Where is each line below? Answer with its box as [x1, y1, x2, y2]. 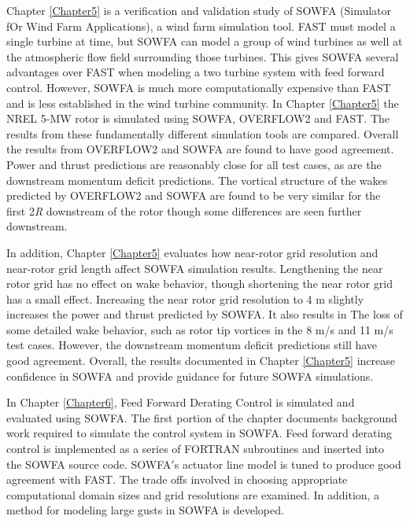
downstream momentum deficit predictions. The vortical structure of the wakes [6, 171, 388, 188]
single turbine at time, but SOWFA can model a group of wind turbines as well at [6, 33, 403, 50]
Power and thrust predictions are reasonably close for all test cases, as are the [6, 156, 382, 172]
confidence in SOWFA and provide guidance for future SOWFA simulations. [6, 367, 374, 384]
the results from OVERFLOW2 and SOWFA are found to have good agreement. [6, 141, 394, 157]
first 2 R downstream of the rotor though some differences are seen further [6, 202, 362, 219]
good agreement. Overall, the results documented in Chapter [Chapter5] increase [6, 352, 395, 369]
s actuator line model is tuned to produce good [174, 455, 401, 472]
